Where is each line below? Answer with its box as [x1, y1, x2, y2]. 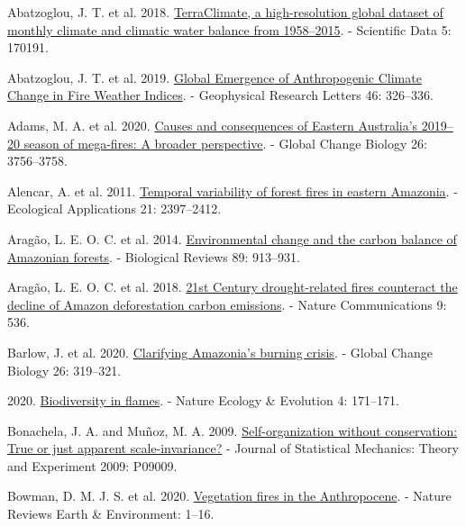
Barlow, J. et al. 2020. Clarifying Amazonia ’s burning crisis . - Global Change [7, 342, 433, 361]
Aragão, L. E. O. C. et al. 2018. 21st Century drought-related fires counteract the [7, 277, 458, 296]
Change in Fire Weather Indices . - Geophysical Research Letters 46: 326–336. [7, 86, 434, 104]
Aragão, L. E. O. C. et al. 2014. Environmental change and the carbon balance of [7, 229, 457, 248]
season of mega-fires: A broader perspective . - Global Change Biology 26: [23, 133, 427, 152]
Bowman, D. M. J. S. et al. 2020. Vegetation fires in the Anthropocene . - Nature [7, 486, 452, 505]
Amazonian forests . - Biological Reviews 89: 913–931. [7, 247, 300, 266]
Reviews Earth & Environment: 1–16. [7, 504, 215, 523]
